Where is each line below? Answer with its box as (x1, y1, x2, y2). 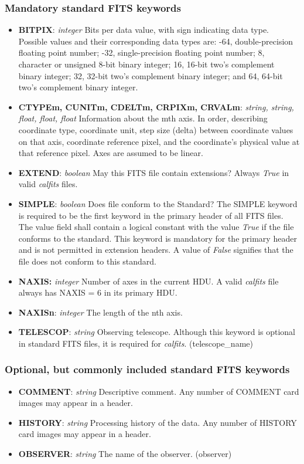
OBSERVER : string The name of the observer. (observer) (18, 448, 232, 460)
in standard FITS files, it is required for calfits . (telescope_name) (18, 337, 253, 349)
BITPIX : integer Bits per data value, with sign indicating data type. (18, 23, 269, 36)
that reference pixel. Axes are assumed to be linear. (18, 147, 203, 159)
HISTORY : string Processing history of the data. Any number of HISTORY (18, 416, 297, 428)
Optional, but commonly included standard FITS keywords (5, 362, 290, 377)
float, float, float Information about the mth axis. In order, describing (18, 112, 268, 124)
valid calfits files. (18, 178, 78, 190)
